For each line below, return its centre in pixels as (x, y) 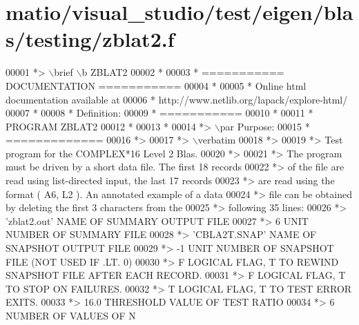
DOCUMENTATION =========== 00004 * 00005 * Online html (156, 85)
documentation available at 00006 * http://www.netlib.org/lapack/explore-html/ (177, 99)
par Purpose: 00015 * (265, 126)
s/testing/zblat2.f (90, 39)
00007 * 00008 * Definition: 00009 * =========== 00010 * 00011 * (159, 113)
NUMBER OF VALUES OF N (71, 315)
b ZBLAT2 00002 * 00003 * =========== (183, 72)
